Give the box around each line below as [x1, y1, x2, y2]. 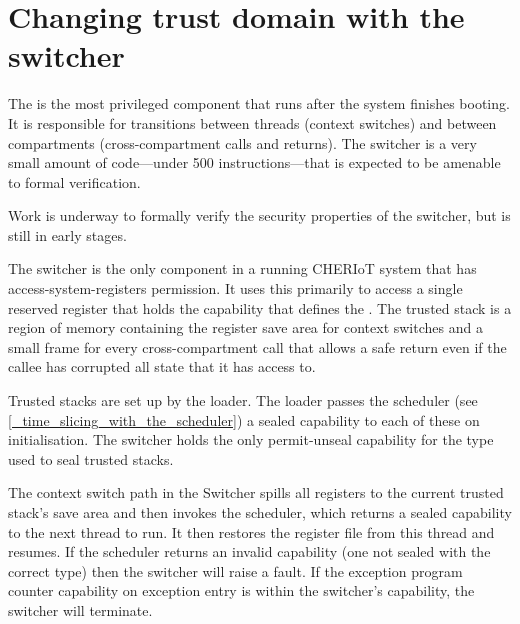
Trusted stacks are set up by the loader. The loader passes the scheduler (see [8, 390, 478, 411]
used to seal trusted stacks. [8, 448, 174, 469]
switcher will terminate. [8, 599, 153, 620]
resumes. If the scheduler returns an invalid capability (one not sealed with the [8, 541, 491, 562]
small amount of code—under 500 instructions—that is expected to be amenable [8, 152, 501, 173]
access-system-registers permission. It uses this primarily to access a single [8, 278, 463, 299]
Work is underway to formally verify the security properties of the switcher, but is [8, 205, 511, 226]
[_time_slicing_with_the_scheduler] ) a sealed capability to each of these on [8, 409, 480, 430]
